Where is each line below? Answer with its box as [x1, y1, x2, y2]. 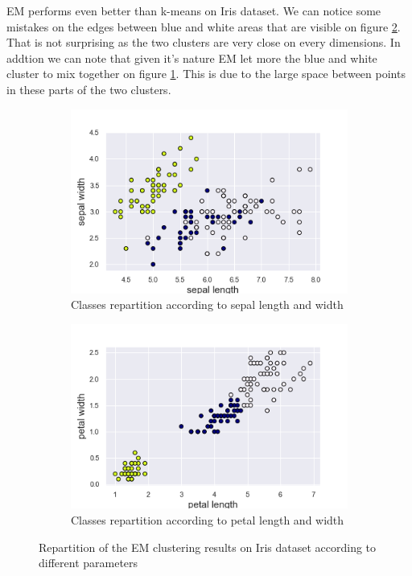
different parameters [39, 554, 138, 571]
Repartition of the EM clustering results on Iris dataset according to [39, 538, 377, 555]
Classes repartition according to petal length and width [71, 512, 344, 528]
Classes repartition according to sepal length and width [71, 296, 344, 313]
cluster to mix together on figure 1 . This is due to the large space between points [6, 65, 406, 82]
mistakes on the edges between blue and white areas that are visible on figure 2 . [6, 18, 401, 35]
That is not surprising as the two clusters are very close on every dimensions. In [6, 34, 401, 51]
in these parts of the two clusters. [6, 80, 171, 97]
